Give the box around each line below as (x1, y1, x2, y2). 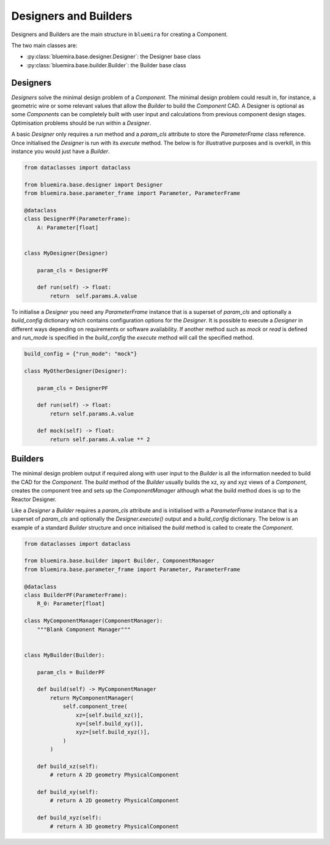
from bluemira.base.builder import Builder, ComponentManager (24, 557, 215, 564)
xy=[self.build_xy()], (75, 720, 144, 727)
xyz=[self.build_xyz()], (75, 729, 150, 735)
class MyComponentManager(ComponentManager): (24, 617, 163, 624)
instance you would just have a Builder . (11, 147, 110, 155)
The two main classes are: (11, 42, 78, 49)
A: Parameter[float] (37, 224, 99, 231)
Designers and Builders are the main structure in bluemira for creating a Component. (11, 31, 229, 38)
